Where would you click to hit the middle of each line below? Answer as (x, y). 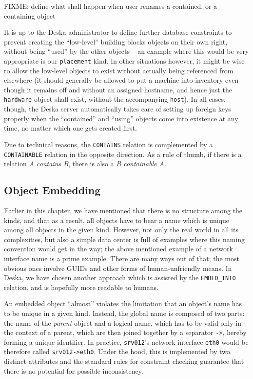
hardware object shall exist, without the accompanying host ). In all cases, (115, 99)
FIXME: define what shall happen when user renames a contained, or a (111, 6)
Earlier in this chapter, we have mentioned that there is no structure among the (123, 210)
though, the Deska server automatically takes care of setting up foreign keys (117, 109)
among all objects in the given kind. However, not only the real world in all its (121, 230)
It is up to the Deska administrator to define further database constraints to (118, 32)
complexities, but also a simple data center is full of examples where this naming (125, 239)
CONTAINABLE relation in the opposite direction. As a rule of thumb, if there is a (123, 154)
